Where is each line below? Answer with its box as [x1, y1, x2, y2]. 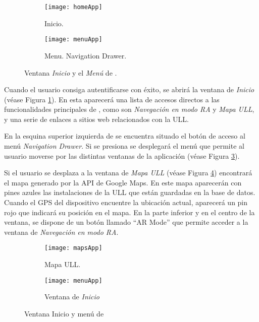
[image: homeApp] [44, 4, 102, 11]
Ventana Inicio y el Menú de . [24, 67, 117, 78]
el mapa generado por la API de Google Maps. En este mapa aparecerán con [4, 177, 242, 187]
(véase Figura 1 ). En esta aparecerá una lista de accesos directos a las [4, 94, 220, 104]
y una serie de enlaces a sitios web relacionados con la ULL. [4, 113, 189, 124]
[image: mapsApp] [44, 244, 102, 252]
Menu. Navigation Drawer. [44, 50, 127, 60]
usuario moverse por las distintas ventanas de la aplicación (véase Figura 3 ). [4, 150, 240, 161]
